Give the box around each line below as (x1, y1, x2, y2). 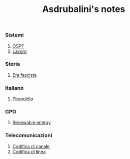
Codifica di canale (12, 143, 50, 149)
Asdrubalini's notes (42, 3, 126, 15)
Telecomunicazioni (5, 132, 52, 139)
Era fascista (12, 72, 37, 78)
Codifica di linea (12, 149, 46, 155)
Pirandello (12, 96, 33, 102)
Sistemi (5, 31, 24, 38)
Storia (5, 61, 20, 68)
